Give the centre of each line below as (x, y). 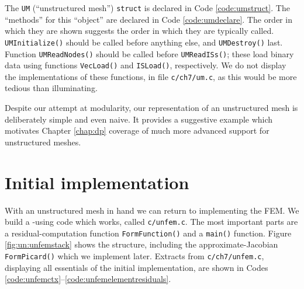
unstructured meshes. (43, 142)
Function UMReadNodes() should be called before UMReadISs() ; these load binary (149, 53)
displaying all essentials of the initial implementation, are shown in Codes (137, 267)
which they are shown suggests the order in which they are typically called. (139, 31)
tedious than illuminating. (51, 88)
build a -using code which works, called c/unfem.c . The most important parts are (151, 222)
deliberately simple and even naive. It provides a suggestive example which (139, 119)
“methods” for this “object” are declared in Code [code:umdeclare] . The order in (148, 19)
